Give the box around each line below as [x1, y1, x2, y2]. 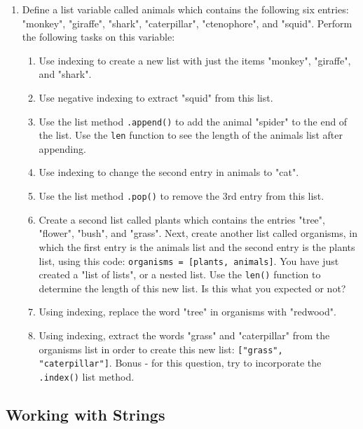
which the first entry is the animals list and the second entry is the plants [39, 239, 355, 254]
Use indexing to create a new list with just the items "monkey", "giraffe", [39, 53, 351, 67]
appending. [39, 141, 86, 156]
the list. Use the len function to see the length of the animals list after [39, 128, 343, 142]
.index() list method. [39, 369, 135, 383]
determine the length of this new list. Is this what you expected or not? [39, 280, 346, 295]
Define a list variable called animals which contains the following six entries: [22, 2, 349, 16]
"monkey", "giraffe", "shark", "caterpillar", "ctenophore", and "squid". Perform [22, 15, 352, 30]
